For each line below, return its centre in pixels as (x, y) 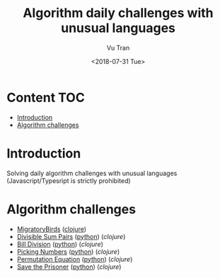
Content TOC (46, 98)
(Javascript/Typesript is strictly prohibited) (69, 180)
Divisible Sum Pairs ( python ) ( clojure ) (71, 236)
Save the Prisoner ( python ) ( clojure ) (69, 267)
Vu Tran (118, 48)
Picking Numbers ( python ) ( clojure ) (68, 251)
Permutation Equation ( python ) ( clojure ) (75, 259)
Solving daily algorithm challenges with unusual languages (92, 173)
